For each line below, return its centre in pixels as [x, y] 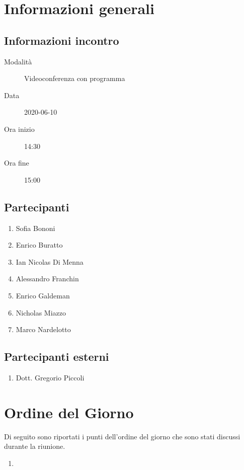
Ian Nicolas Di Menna [50, 261]
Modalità [18, 61]
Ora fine [17, 163]
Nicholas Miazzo [41, 312]
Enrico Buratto [39, 245]
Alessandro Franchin [47, 279]
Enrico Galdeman [43, 295]
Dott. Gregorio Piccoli [50, 377]
